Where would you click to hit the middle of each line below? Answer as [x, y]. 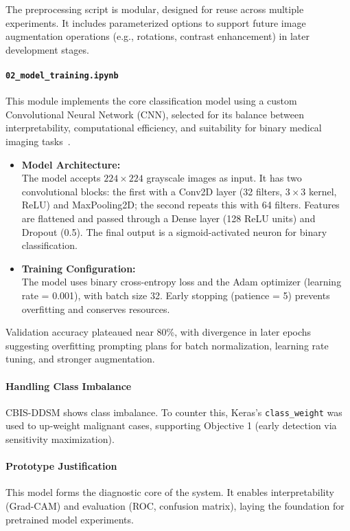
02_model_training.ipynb [62, 75]
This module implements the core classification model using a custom [151, 101]
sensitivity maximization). [60, 438]
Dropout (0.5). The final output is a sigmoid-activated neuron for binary [174, 231]
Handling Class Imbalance [69, 386]
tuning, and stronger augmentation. [80, 359]
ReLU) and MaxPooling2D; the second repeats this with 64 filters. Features [180, 205]
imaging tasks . [38, 141]
